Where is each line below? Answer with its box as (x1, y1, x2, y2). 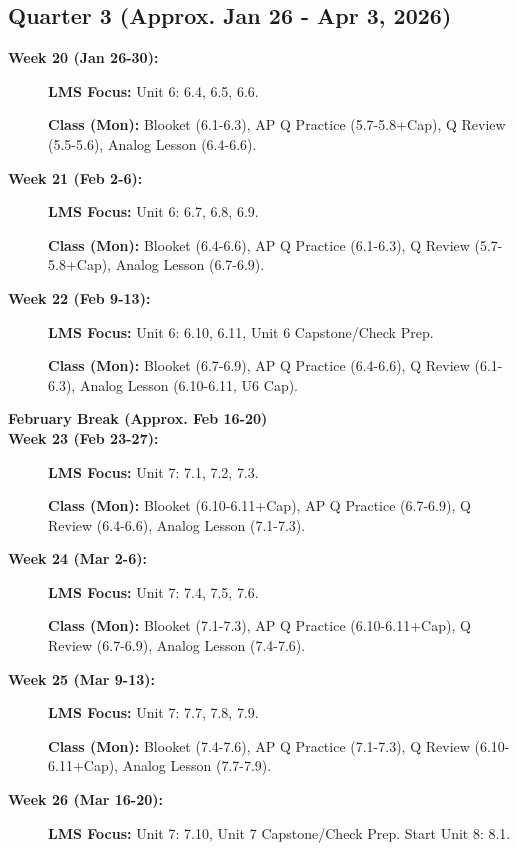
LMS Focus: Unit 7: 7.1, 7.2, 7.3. (48, 461, 259, 482)
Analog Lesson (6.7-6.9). (115, 254, 265, 275)
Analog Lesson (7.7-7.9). (122, 755, 272, 776)
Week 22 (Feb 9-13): (8, 287, 151, 308)
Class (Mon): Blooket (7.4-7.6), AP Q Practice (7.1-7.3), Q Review (48, 735, 470, 756)
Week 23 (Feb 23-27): (8, 427, 159, 448)
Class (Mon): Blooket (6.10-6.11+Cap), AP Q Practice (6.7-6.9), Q (48, 495, 471, 516)
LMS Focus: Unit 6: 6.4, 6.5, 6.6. (48, 80, 259, 101)
